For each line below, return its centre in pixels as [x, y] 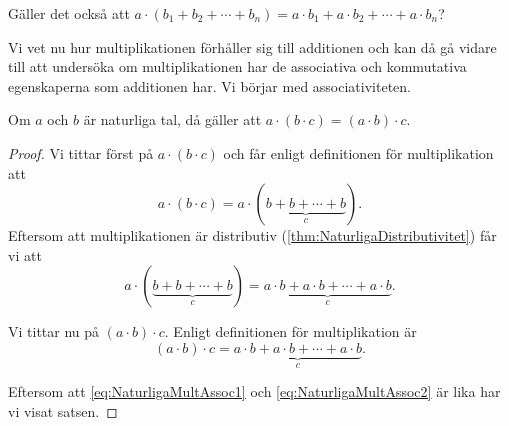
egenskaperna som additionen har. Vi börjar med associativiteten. [209, 85]
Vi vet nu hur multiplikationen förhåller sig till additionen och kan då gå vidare [252, 46]
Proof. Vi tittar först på [81, 152]
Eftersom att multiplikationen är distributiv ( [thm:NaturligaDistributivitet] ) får [252, 235]
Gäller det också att [69, 13]
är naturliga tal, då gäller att [172, 119]
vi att [25, 254]
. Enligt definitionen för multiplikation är [290, 331]
